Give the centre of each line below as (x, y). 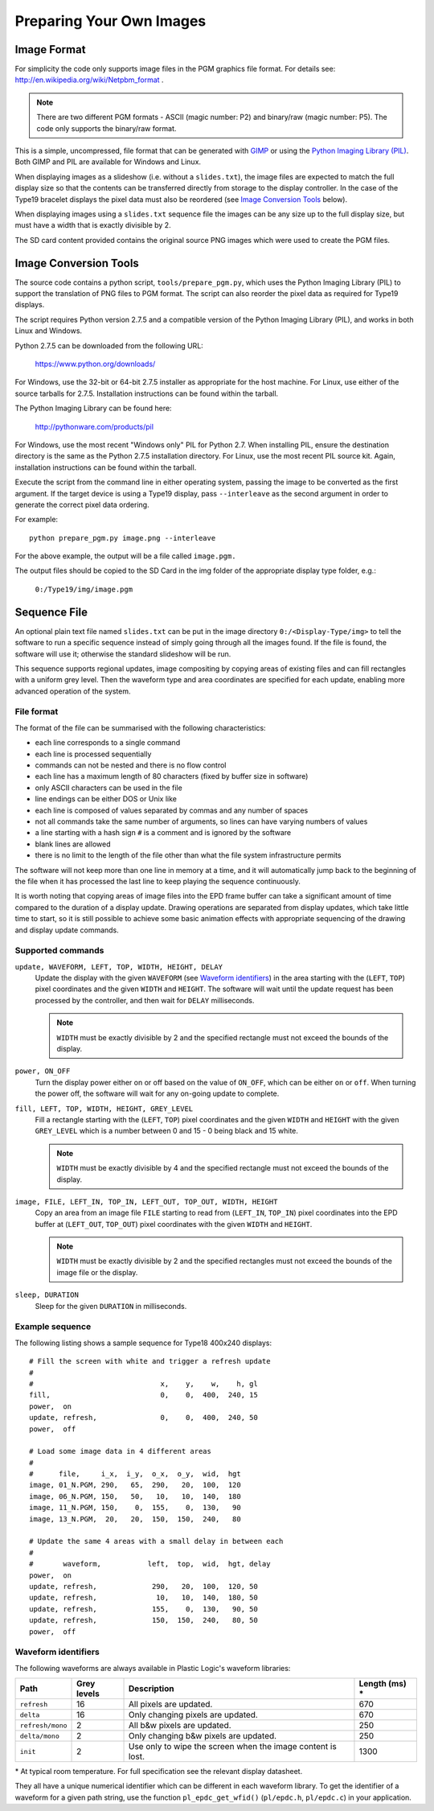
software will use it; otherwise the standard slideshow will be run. (123, 654)
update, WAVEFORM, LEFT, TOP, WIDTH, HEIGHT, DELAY (119, 967)
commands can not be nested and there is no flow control (131, 765)
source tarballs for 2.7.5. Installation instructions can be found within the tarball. (147, 393)
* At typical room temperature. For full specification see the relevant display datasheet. (159, 1772)
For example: (37, 520)
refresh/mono (43, 1725)
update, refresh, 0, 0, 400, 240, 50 (144, 1418)
